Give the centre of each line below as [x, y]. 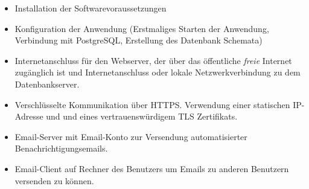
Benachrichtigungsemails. [61, 148]
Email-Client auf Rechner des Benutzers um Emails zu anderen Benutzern [152, 168]
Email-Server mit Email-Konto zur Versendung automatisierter [131, 136]
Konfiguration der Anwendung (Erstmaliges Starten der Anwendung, [142, 28]
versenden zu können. [54, 180]
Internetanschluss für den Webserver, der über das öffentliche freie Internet [153, 60]
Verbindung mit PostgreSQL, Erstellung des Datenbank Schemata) [139, 40]
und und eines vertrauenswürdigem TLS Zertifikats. [142, 116]
